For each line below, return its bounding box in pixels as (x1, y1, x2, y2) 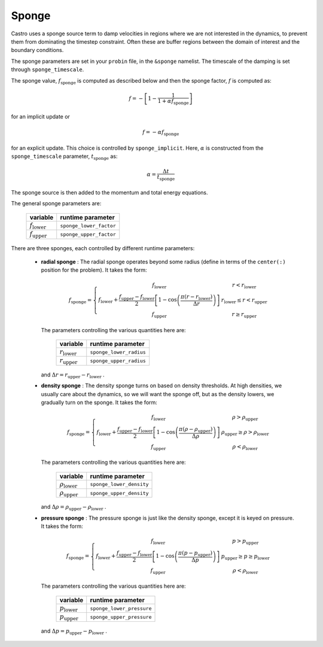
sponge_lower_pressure (90, 605, 152, 612)
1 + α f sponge (157, 98, 189, 106)
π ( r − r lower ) (180, 293, 213, 302)
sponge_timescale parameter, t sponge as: (11, 153, 118, 162)
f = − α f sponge (142, 129, 179, 137)
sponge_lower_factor (60, 222, 116, 229)
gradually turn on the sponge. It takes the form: (41, 399, 158, 406)
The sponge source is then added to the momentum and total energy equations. (11, 189, 208, 196)
